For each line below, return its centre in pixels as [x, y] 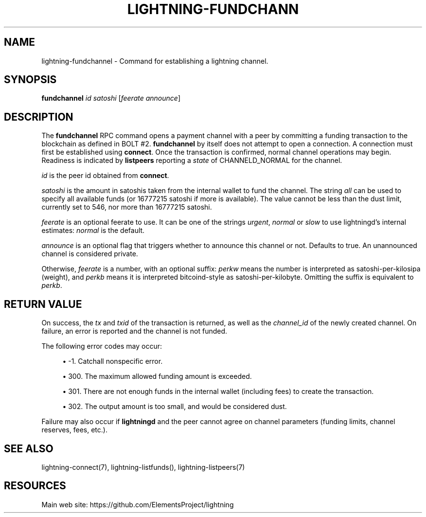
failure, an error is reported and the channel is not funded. [134, 331]
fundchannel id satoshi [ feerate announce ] [111, 98]
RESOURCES [35, 486]
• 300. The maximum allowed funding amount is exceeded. [157, 376]
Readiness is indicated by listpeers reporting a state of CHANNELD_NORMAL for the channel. [192, 160]
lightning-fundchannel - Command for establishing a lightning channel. [155, 61]
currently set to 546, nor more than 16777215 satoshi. [127, 207]
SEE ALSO [29, 448]
